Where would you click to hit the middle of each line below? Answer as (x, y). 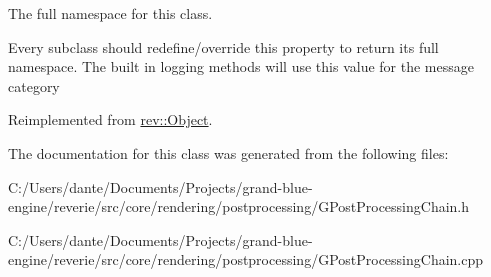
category (34, 85)
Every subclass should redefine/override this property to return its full (223, 46)
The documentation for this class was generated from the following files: (228, 152)
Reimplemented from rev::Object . (110, 119)
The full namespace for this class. (110, 13)
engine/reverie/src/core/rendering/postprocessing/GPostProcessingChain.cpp (246, 259)
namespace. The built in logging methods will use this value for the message (241, 66)
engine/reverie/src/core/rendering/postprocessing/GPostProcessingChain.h (239, 206)
